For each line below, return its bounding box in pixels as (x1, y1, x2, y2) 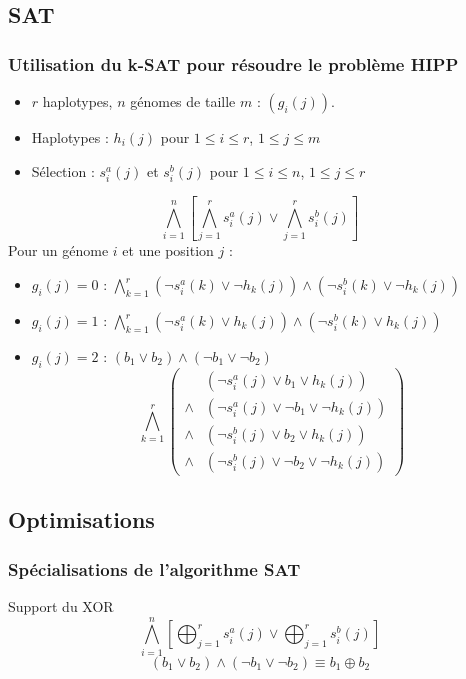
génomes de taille (130, 91, 236, 111)
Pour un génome (8, 240, 109, 261)
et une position (122, 240, 214, 261)
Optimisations (8, 504, 155, 535)
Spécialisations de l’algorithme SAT (8, 556, 301, 581)
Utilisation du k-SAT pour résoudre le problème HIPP (8, 51, 459, 76)
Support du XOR (8, 595, 114, 616)
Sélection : (31, 160, 95, 181)
